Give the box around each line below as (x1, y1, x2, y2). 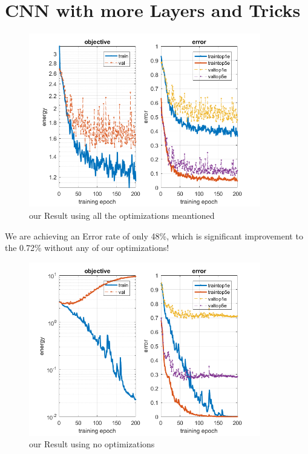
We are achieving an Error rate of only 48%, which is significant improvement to (5, 229, 303, 242)
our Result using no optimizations (29, 438, 155, 450)
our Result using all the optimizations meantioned (29, 209, 215, 221)
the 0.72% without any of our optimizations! (5, 241, 169, 254)
